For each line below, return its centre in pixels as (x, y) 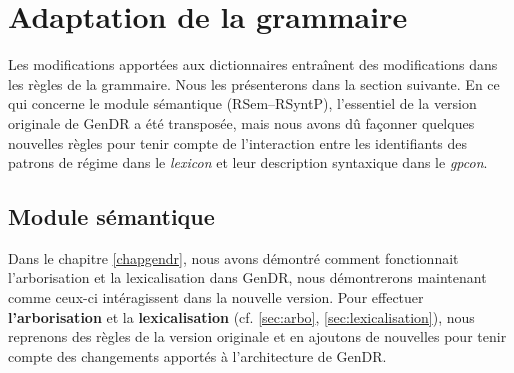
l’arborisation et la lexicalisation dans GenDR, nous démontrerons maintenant (247, 277)
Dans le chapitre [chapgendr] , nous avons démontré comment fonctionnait (233, 257)
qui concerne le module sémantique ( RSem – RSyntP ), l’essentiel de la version (242, 103)
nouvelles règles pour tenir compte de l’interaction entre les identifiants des (238, 142)
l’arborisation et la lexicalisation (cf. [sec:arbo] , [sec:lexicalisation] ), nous (241, 316)
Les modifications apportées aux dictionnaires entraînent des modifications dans (253, 64)
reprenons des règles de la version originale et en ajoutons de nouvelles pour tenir (257, 336)
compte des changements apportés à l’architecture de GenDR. (197, 355)
